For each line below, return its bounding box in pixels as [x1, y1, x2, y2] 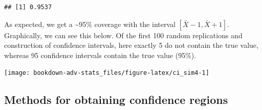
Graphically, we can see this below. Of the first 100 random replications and [4, 30, 243, 40]
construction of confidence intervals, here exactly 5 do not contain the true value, [4, 40, 258, 50]
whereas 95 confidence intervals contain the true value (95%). [4, 49, 196, 60]
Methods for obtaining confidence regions [4, 92, 228, 107]
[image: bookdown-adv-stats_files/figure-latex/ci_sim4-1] [4, 69, 209, 77]
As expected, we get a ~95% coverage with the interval [4, 18, 176, 29]
